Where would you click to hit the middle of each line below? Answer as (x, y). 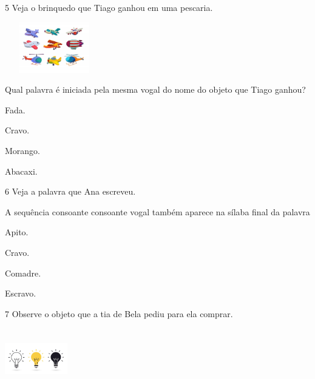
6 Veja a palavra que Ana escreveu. (70, 191)
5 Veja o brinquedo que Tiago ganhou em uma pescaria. (109, 7)
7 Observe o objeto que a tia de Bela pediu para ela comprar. (119, 313)
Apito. (17, 232)
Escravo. (21, 293)
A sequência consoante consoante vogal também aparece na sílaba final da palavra (157, 211)
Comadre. (23, 273)
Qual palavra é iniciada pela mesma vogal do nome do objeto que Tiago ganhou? (155, 89)
